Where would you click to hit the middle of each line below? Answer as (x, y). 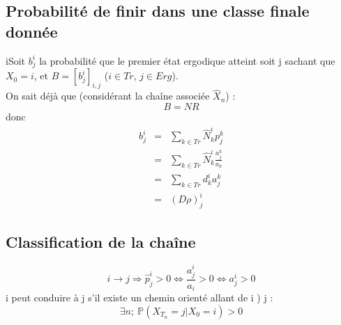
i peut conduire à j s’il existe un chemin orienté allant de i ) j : (139, 298)
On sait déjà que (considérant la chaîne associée (108, 96)
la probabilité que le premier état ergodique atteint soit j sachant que (187, 60)
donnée (32, 31)
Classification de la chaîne (101, 241)
